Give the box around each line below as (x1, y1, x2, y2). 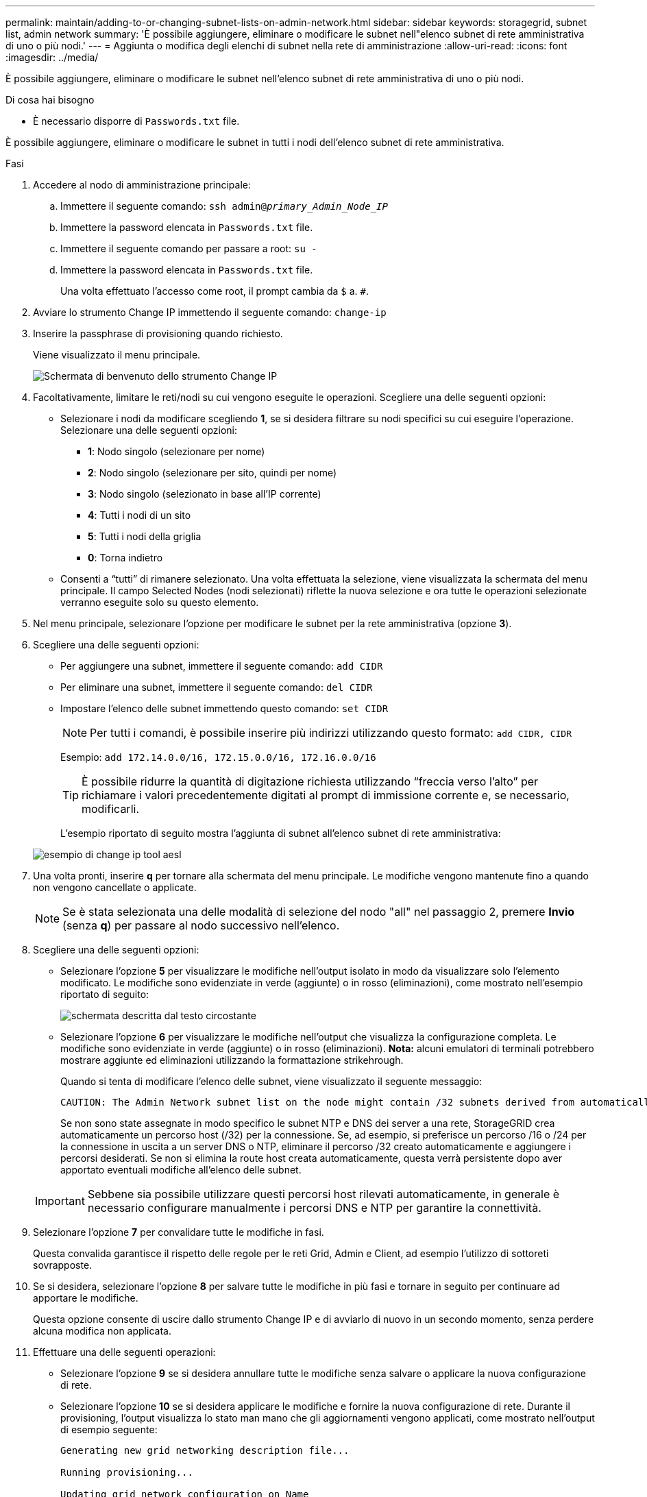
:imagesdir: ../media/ (5, 51, 99, 63)
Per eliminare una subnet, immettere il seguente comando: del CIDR (60, 681, 373, 693)
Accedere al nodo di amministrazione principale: (33, 179, 251, 191)
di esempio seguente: (60, 1424, 158, 1435)
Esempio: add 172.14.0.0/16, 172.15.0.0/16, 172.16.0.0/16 (60, 751, 376, 763)
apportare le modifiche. (33, 1292, 138, 1304)
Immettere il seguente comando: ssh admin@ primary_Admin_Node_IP (60, 200, 388, 212)
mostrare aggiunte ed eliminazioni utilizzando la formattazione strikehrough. (60, 1054, 404, 1066)
